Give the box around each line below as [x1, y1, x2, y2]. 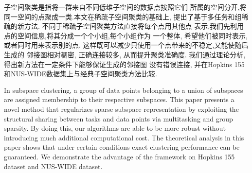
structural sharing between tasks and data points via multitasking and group [4, 113, 233, 123]
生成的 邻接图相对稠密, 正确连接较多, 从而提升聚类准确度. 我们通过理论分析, [4, 49, 246, 59]
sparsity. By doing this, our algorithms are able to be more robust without [4, 123, 226, 133]
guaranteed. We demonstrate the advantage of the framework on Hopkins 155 [4, 151, 235, 161]
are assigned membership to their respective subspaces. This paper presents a [4, 94, 234, 104]
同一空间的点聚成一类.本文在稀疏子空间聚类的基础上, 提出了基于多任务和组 [4, 11, 242, 21]
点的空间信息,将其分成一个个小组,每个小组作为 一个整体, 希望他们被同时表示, [4, 30, 248, 40]
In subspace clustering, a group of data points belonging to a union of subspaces [4, 85, 243, 95]
